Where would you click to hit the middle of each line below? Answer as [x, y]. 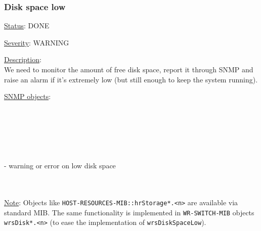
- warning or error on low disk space [60, 166]
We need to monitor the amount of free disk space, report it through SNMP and [129, 69]
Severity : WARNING [37, 42]
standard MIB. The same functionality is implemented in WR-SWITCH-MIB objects [129, 212]
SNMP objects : [28, 96]
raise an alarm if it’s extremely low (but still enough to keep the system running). [131, 79]
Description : [23, 59]
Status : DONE [27, 26]
